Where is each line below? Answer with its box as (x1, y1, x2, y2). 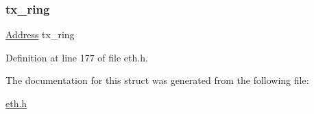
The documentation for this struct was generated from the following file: (5, 73, 309, 87)
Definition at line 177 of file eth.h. (5, 50, 148, 64)
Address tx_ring (5, 27, 75, 42)
